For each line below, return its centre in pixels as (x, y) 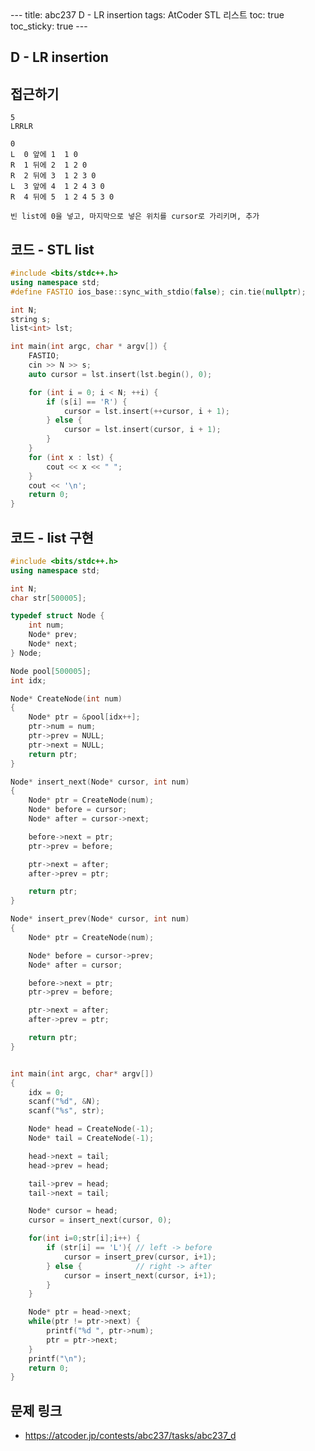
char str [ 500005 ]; (48, 598)
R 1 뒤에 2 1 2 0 (49, 165)
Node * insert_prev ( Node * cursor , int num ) (100, 919)
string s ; (31, 319)
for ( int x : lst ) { (71, 457)
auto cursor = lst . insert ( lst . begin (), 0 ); (120, 374)
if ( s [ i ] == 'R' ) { (87, 402)
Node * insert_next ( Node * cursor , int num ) (100, 782)
